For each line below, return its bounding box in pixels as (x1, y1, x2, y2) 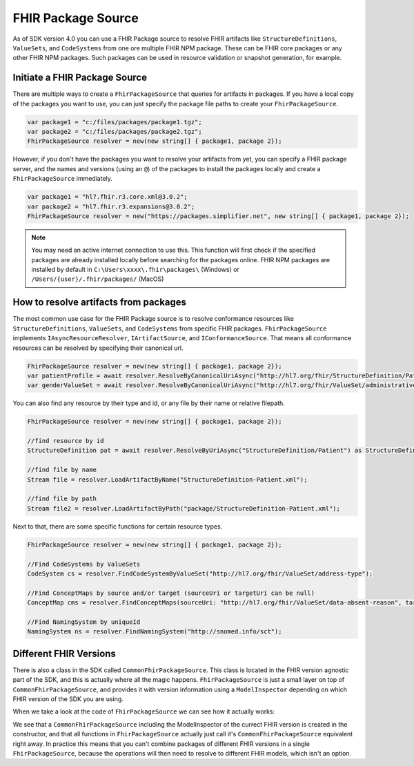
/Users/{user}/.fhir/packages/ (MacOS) (31, 275, 164, 283)
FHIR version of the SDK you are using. (12, 694, 124, 703)
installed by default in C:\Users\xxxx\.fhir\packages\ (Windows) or (31, 266, 239, 274)
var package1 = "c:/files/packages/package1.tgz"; (27, 118, 203, 126)
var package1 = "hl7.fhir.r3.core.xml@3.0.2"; (27, 193, 188, 201)
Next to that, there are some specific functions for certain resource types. (12, 522, 223, 531)
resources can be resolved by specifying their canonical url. (12, 344, 184, 352)
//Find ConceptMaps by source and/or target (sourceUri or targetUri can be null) (27, 589, 315, 597)
